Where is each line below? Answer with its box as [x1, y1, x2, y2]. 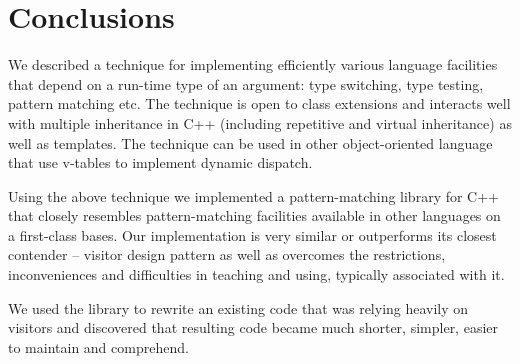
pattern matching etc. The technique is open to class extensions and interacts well [8, 93, 511, 114]
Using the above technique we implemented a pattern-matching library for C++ [8, 185, 500, 206]
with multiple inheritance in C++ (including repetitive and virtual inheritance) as [8, 112, 512, 133]
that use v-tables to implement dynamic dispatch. [8, 152, 313, 173]
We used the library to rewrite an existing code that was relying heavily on [8, 297, 469, 318]
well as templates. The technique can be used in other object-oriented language [8, 132, 493, 153]
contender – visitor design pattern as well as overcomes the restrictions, [8, 244, 446, 265]
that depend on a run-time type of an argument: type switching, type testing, [8, 73, 484, 94]
